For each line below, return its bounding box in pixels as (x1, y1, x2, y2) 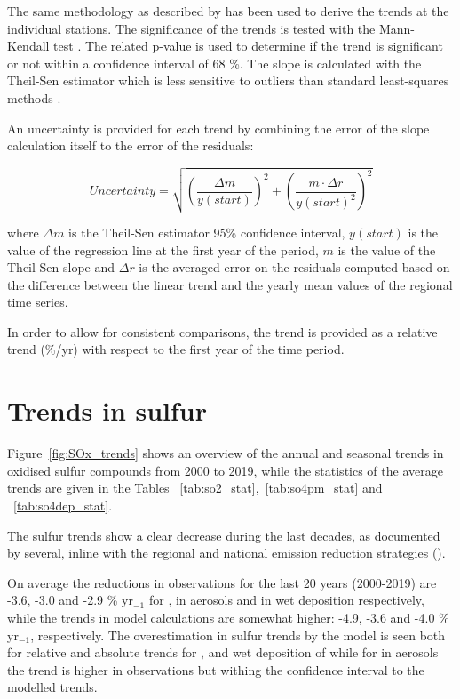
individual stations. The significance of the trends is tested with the (7, 19, 376, 37)
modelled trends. (7, 678, 98, 696)
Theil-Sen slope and (7, 258, 115, 277)
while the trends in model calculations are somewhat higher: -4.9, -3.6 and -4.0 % (7, 607, 449, 626)
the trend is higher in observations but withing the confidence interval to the (7, 660, 424, 679)
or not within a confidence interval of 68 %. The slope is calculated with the (7, 53, 422, 72)
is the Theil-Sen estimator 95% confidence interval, (68, 222, 345, 241)
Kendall (7, 36, 50, 55)
